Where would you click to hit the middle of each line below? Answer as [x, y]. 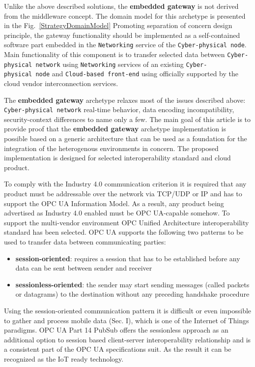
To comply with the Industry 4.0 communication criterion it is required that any [125, 184]
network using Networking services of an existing [110, 64]
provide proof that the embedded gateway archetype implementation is [115, 129]
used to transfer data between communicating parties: [85, 241]
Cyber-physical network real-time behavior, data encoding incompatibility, [119, 109]
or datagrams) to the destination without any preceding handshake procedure [132, 294]
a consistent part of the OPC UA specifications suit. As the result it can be [118, 349]
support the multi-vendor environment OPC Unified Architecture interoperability [127, 222]
